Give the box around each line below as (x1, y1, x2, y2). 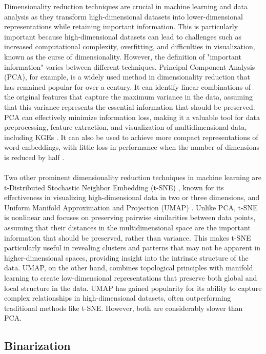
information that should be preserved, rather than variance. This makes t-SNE (4, 232, 251, 243)
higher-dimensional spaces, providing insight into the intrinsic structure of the (4, 252, 249, 263)
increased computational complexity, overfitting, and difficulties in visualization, (4, 41, 255, 52)
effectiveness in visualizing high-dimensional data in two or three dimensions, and (4, 192, 260, 203)
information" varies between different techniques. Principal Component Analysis (4, 61, 255, 72)
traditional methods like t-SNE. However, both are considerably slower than (4, 302, 243, 313)
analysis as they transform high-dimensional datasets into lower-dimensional (4, 11, 243, 22)
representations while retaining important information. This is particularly (4, 21, 238, 32)
